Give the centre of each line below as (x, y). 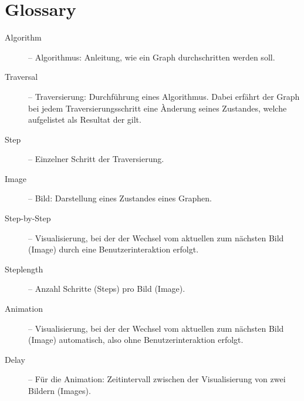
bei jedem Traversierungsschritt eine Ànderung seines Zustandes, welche (158, 108)
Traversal (21, 77)
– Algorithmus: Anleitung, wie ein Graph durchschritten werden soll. (152, 57)
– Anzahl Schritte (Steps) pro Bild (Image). (107, 289)
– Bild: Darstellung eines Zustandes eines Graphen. (120, 198)
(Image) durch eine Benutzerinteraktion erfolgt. (114, 249)
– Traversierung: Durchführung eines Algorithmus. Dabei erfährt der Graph (164, 96)
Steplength (24, 269)
